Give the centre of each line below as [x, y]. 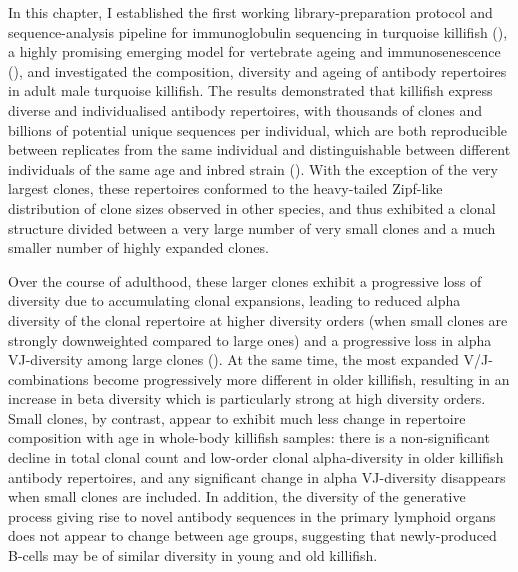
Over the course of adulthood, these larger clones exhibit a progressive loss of [245, 280]
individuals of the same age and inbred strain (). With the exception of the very [253, 168]
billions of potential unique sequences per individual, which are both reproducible [258, 129]
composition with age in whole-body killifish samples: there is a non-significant [249, 437]
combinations [48, 378]
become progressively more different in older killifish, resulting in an [301, 378]
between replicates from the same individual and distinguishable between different [259, 149]
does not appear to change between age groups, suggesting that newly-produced [252, 535]
